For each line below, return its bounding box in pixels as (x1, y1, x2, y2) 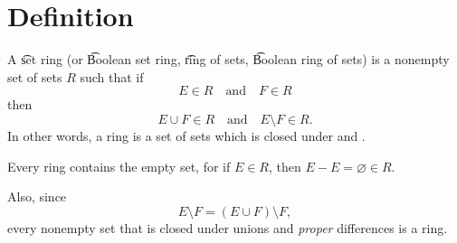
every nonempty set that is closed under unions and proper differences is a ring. (7, 218, 448, 237)
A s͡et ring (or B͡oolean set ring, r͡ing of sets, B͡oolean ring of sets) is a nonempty (7, 50, 450, 69)
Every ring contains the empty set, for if (7, 156, 231, 175)
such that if (80, 67, 144, 86)
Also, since (7, 187, 67, 206)
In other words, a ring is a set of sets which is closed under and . (7, 126, 366, 145)
